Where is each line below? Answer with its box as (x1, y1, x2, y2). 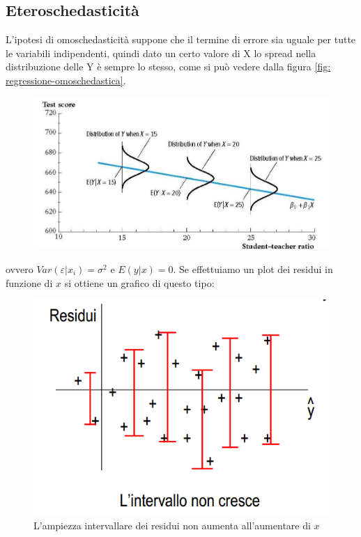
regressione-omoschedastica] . (6, 72, 126, 87)
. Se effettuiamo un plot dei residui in (173, 261, 333, 276)
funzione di (6, 275, 53, 290)
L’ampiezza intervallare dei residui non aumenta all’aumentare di (33, 518, 311, 533)
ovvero (6, 261, 33, 276)
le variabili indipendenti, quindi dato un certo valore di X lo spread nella (6, 45, 316, 60)
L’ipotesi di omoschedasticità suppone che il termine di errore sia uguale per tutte (6, 32, 356, 47)
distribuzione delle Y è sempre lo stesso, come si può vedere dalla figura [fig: (6, 59, 331, 74)
